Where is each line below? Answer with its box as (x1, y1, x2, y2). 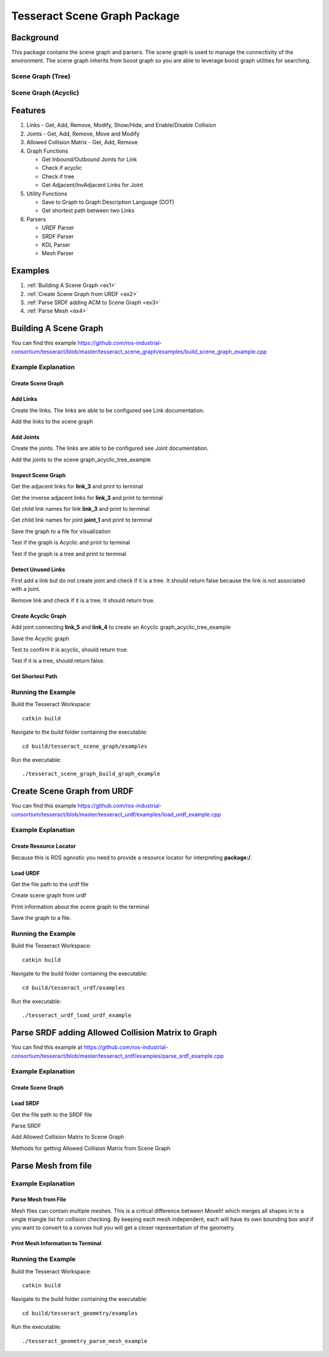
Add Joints (11, 433, 40, 441)
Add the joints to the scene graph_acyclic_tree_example (11, 455, 151, 463)
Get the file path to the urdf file (11, 881, 89, 888)
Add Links (11, 396, 38, 403)
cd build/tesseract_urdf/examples (22, 984, 125, 991)
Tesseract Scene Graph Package (11, 9, 180, 23)
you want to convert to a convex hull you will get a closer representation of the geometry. (11, 1224, 236, 1231)
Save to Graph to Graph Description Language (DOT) (41, 198, 175, 206)
